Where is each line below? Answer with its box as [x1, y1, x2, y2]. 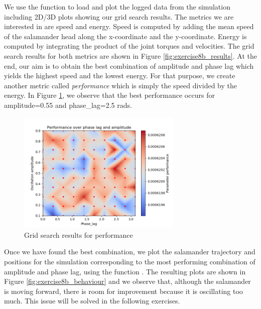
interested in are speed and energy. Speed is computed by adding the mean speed [4, 21, 254, 32]
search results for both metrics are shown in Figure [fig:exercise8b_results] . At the [4, 50, 257, 61]
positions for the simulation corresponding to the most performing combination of [4, 256, 255, 267]
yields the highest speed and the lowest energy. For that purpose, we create [4, 70, 235, 81]
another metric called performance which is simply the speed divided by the [4, 80, 237, 90]
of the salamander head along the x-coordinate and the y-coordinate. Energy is [4, 31, 247, 41]
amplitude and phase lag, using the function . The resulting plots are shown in [4, 266, 246, 276]
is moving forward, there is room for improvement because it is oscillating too [4, 285, 243, 296]
